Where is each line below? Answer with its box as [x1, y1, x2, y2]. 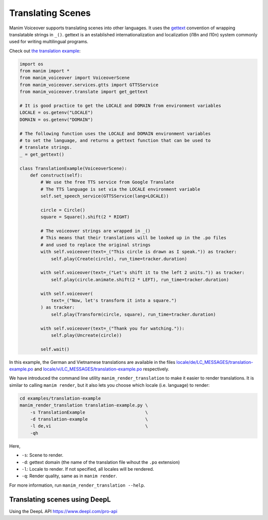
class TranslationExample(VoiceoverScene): [19, 166, 128, 171]
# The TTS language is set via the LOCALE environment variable [40, 186, 201, 192]
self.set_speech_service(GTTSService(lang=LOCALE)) [40, 193, 169, 199]
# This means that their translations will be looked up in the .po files [40, 235, 227, 241]
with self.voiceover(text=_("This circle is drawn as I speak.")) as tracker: [40, 249, 237, 255]
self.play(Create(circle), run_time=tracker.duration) [51, 256, 188, 261]
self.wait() [40, 346, 69, 352]
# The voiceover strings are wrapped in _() [40, 228, 151, 234]
